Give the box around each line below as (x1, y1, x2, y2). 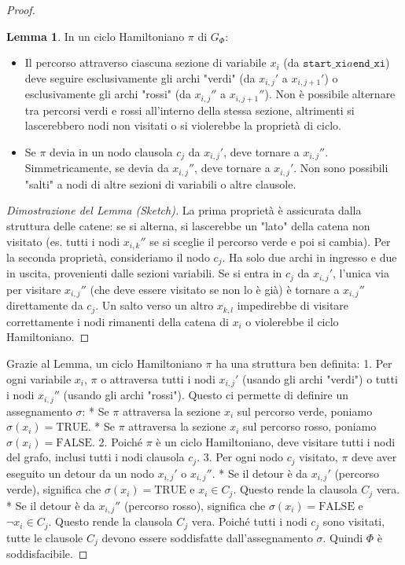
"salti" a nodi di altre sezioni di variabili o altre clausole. (24, 175, 296, 192)
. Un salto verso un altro (95, 297, 214, 314)
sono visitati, (322, 513, 385, 530)
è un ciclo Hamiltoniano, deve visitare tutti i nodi (156, 433, 396, 449)
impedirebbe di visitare (237, 297, 349, 314)
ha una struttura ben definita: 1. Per (215, 355, 392, 372)
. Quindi (322, 529, 363, 545)
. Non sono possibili (293, 160, 388, 176)
